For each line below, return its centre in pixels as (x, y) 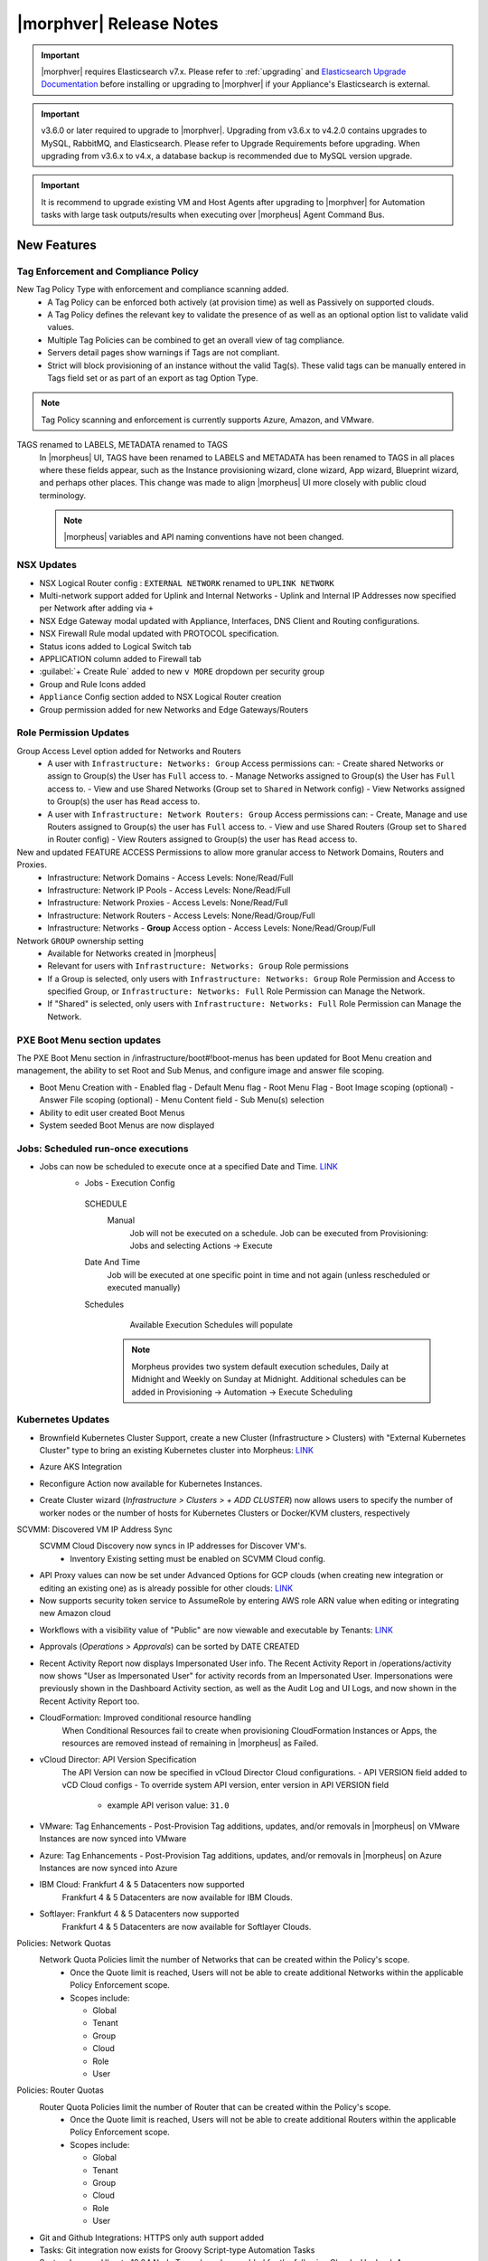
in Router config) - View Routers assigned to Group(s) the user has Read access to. (202, 839)
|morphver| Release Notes (117, 24)
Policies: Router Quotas (60, 2090)
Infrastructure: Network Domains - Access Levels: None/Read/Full (170, 877)
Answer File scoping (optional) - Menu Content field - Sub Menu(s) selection (182, 1100)
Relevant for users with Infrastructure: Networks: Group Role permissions (198, 966)
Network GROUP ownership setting (80, 941)
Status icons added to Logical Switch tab (115, 646)
